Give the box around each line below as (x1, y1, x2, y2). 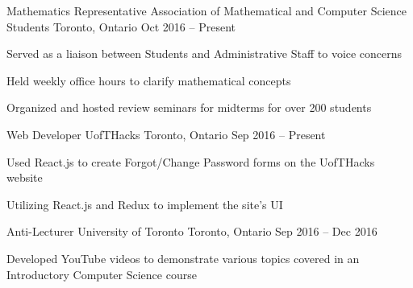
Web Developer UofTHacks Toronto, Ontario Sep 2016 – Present (6, 125, 326, 142)
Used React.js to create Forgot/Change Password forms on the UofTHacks (6, 153, 375, 170)
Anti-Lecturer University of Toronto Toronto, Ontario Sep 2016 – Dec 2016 (6, 223, 378, 240)
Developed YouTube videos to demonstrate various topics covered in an (6, 249, 360, 266)
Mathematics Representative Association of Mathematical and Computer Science (6, 2, 407, 19)
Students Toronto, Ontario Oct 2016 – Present (6, 18, 236, 35)
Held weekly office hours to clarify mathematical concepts (6, 72, 291, 88)
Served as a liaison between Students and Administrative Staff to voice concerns (6, 45, 403, 62)
